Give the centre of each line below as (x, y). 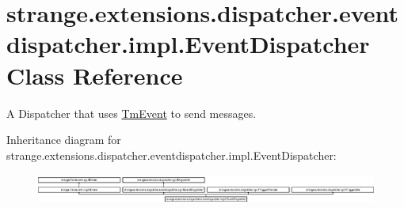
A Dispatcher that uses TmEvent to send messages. (131, 113)
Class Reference (95, 75)
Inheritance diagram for (64, 140)
